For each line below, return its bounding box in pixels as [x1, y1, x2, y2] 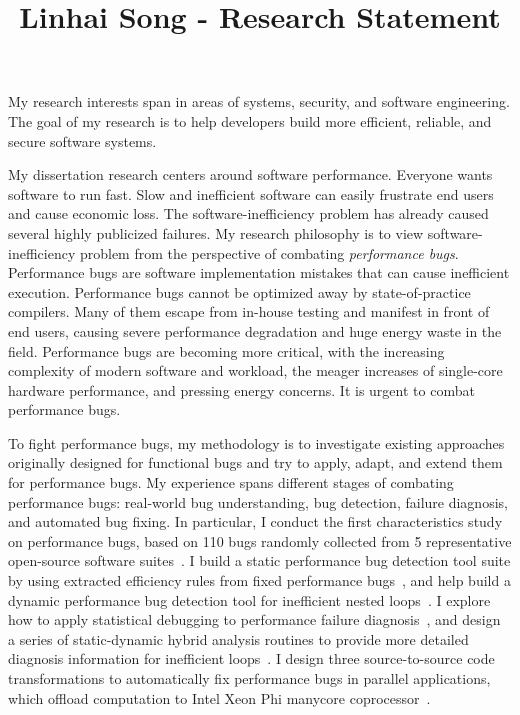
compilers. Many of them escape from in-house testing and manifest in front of [8, 301, 490, 322]
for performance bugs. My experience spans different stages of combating [8, 472, 454, 493]
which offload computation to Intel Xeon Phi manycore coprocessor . [8, 687, 431, 708]
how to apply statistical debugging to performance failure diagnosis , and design [8, 609, 501, 630]
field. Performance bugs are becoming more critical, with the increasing [8, 340, 445, 361]
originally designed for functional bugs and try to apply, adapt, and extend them [8, 452, 503, 473]
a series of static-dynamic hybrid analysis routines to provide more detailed [8, 628, 469, 649]
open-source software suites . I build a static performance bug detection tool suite [8, 550, 511, 571]
